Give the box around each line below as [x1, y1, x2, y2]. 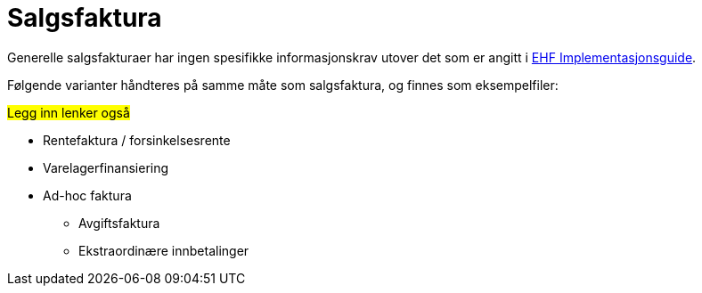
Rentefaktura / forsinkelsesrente [43, 132, 231, 148]
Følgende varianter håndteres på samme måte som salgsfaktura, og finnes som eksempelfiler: [7, 77, 559, 93]
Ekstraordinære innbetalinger [78, 242, 249, 258]
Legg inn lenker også [7, 104, 130, 120]
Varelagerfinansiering [43, 159, 169, 175]
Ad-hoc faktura [43, 187, 132, 203]
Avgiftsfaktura [78, 215, 160, 231]
